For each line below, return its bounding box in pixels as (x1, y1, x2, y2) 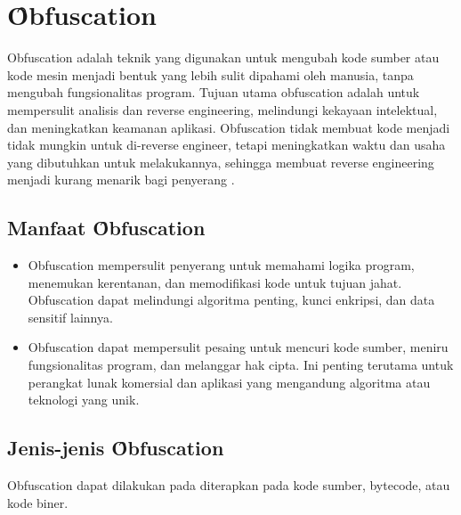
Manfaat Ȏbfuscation (7, 214, 206, 241)
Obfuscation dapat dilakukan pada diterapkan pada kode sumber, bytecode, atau (7, 476, 450, 495)
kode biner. (7, 493, 69, 511)
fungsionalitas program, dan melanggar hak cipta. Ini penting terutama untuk (28, 356, 454, 374)
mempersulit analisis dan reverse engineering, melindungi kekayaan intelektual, (7, 100, 438, 119)
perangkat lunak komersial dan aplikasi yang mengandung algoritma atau (28, 372, 431, 391)
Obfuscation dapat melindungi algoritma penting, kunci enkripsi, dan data (28, 290, 435, 309)
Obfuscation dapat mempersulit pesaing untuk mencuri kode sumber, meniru (28, 338, 449, 356)
